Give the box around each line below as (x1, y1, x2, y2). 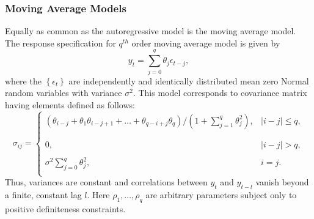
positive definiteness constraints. (5, 202, 126, 215)
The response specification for (5, 36, 116, 49)
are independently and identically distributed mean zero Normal (68, 74, 309, 87)
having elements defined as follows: (5, 98, 135, 111)
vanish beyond (255, 176, 309, 188)
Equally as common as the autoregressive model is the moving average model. (5, 24, 296, 37)
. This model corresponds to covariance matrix (133, 86, 307, 99)
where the (5, 74, 42, 87)
